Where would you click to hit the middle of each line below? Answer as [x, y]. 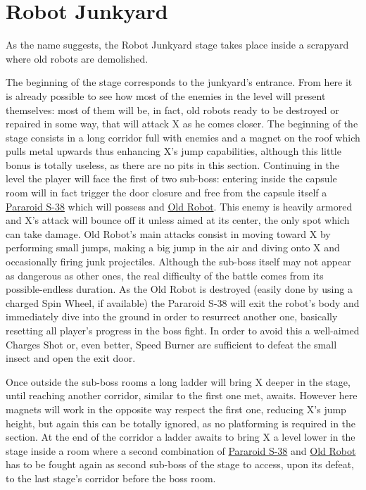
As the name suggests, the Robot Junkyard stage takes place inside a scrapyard [177, 45]
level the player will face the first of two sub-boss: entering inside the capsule [171, 178]
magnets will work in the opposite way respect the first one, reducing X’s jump [176, 409]
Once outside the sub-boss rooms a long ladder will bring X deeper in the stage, [178, 381]
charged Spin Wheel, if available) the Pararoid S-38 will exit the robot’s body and [183, 302]
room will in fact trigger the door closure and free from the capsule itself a [166, 193]
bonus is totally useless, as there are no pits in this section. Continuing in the [173, 164]
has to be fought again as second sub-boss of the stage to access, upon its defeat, [180, 464]
